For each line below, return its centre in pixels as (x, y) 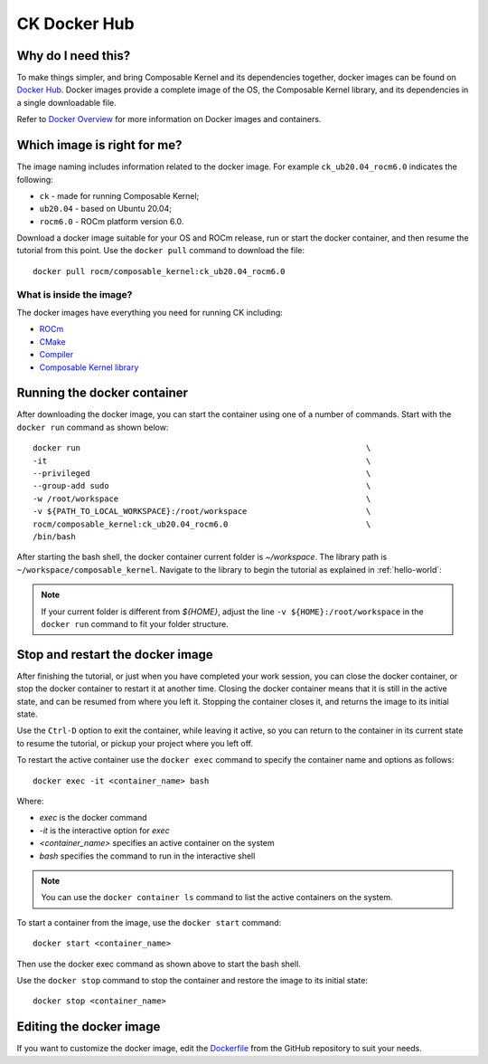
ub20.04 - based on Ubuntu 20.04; (105, 209)
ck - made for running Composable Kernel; (119, 195)
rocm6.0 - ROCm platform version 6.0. (112, 221)
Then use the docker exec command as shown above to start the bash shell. (159, 964)
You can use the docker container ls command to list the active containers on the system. (217, 898)
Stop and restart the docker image (115, 655)
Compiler (56, 355)
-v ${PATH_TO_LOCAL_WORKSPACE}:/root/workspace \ (202, 512)
